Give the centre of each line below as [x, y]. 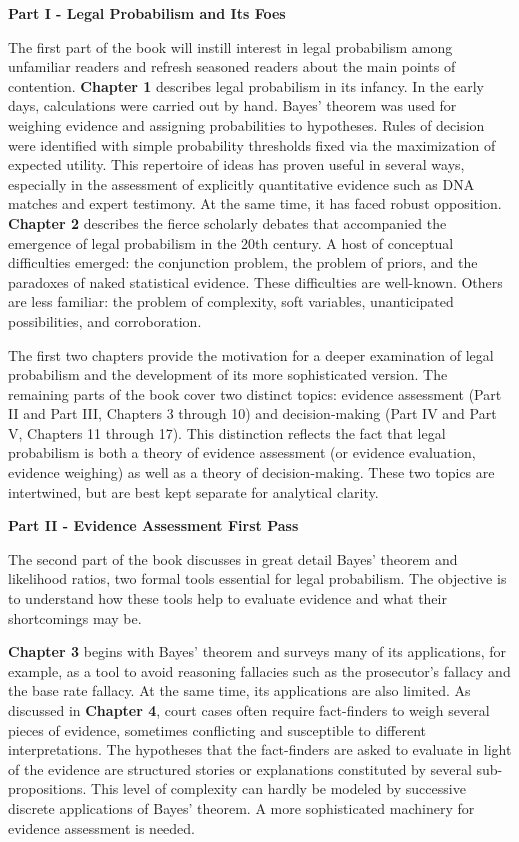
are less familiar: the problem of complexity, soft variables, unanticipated [231, 301]
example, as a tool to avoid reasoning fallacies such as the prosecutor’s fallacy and [259, 670]
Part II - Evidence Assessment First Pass [153, 525]
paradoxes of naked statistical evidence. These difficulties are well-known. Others [255, 281]
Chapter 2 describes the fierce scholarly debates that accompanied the [227, 222]
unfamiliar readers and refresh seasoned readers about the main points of [232, 66]
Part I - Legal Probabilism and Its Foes [147, 13]
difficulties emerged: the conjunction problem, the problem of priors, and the [243, 262]
